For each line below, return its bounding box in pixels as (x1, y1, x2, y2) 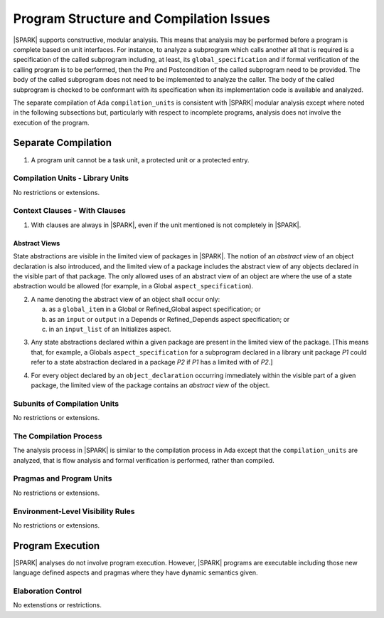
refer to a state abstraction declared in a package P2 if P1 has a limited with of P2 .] (31, 358, 273, 367)
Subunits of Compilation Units (13, 399, 119, 409)
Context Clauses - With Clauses (13, 206, 126, 216)
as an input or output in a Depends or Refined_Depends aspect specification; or (48, 315, 290, 323)
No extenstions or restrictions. (13, 601, 102, 609)
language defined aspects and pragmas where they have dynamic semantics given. (13, 568, 259, 577)
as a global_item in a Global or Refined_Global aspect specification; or (48, 305, 261, 313)
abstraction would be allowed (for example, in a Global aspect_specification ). (13, 282, 254, 290)
